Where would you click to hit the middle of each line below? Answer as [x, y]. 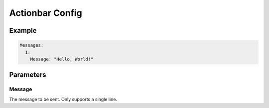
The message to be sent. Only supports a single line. [63, 99]
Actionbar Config [46, 13]
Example [23, 30]
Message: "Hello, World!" [62, 59]
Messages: [32, 45]
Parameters [28, 75]
